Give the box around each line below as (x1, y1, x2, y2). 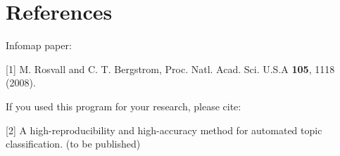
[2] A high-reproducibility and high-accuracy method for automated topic (6, 122, 322, 137)
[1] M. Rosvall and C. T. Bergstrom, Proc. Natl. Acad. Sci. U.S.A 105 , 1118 (6, 61, 335, 76)
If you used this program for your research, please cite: (6, 98, 241, 113)
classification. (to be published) (6, 136, 141, 151)
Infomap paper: (6, 38, 72, 53)
